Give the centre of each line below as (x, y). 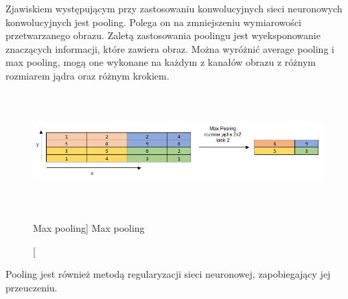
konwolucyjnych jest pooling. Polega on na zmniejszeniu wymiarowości (153, 22)
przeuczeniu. (32, 288)
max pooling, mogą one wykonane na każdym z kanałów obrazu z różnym (161, 62)
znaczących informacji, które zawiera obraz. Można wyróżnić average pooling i (170, 48)
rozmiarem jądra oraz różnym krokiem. (88, 75)
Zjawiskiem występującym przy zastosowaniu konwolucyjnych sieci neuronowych (174, 8)
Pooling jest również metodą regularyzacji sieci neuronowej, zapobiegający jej (168, 274)
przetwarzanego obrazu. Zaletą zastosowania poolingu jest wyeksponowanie (163, 35)
